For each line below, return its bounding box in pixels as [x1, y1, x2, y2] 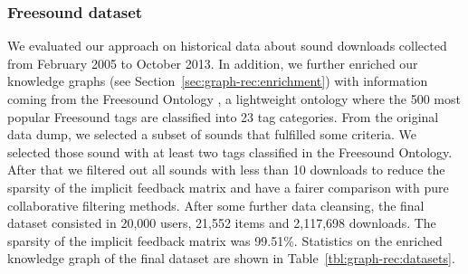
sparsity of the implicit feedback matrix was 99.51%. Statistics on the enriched [7, 231, 443, 250]
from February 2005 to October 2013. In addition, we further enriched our [7, 53, 418, 72]
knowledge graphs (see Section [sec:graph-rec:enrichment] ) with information [7, 71, 428, 90]
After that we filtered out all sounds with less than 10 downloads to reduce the [7, 160, 445, 179]
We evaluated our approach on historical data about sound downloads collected [7, 36, 447, 55]
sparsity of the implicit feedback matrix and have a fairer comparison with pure [7, 177, 449, 196]
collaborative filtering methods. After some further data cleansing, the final [7, 195, 425, 214]
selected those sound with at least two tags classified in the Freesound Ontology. [7, 142, 453, 161]
